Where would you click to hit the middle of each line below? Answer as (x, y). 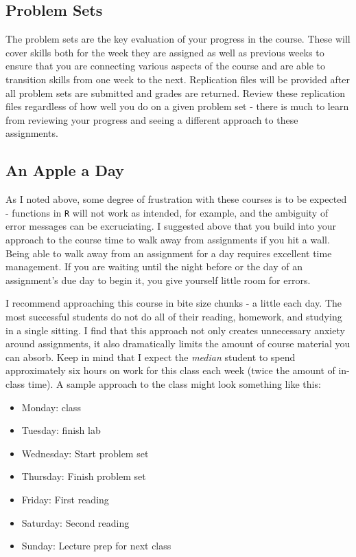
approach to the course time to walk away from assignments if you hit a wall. (168, 239)
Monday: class (51, 407)
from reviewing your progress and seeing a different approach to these (152, 119)
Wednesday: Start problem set (85, 453)
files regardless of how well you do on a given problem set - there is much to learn (177, 106)
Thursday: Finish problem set (84, 476)
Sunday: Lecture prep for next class (96, 546)
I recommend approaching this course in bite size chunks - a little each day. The (174, 303)
